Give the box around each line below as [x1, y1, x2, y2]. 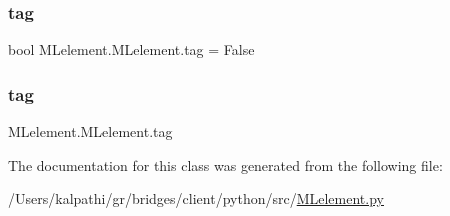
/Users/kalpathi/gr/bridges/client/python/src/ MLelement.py [8, 188, 384, 209]
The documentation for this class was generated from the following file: [8, 154, 443, 175]
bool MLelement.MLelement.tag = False [8, 39, 255, 60]
